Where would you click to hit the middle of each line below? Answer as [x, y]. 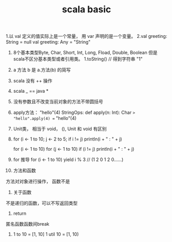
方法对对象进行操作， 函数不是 [38, 181]
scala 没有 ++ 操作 [33, 81]
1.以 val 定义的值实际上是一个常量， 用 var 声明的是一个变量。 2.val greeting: [87, 36]
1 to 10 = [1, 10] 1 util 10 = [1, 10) [46, 234]
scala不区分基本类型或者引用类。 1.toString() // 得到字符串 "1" [78, 59]
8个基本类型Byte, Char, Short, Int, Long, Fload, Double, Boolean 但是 [85, 53]
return [20, 213]
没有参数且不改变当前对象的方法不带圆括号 [58, 102]
